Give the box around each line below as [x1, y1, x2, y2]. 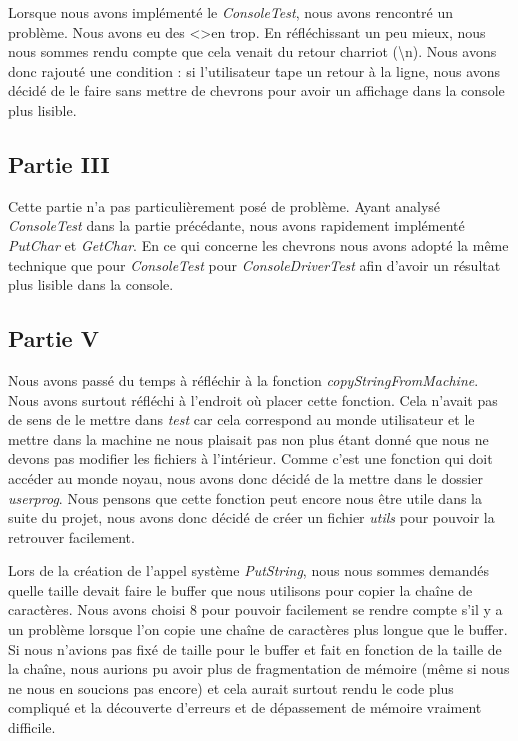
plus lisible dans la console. [8, 274, 174, 295]
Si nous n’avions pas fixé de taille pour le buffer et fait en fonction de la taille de [8, 638, 502, 659]
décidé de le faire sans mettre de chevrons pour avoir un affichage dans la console [8, 80, 505, 101]
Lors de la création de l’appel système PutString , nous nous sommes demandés [8, 560, 490, 581]
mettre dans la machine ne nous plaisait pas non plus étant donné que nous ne [8, 428, 489, 449]
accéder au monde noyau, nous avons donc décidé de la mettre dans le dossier [8, 467, 483, 488]
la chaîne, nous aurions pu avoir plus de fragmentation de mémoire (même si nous [8, 658, 510, 679]
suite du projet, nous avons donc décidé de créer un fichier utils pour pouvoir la [8, 507, 495, 528]
